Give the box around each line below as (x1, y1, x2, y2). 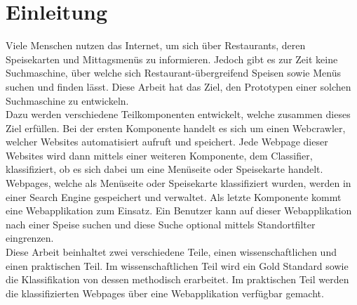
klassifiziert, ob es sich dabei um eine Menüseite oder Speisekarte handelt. (6, 162, 323, 176)
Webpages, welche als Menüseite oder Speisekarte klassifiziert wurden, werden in (6, 176, 351, 190)
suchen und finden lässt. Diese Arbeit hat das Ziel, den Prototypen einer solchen (6, 79, 351, 93)
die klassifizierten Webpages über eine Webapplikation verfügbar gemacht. (6, 285, 324, 300)
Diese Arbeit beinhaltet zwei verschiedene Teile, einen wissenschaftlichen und (6, 245, 337, 259)
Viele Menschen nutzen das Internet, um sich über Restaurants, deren (6, 38, 306, 53)
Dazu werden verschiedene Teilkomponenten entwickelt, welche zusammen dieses (6, 107, 351, 122)
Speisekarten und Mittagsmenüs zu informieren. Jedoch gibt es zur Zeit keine (6, 51, 338, 66)
